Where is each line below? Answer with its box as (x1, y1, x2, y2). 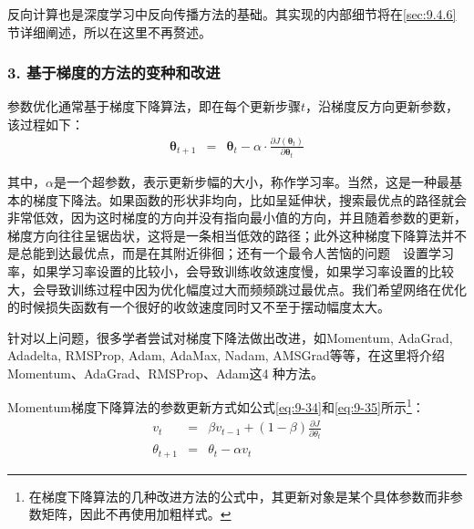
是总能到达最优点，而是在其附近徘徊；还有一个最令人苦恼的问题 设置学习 (7, 244, 454, 263)
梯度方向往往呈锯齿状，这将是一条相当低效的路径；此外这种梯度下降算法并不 (7, 225, 467, 244)
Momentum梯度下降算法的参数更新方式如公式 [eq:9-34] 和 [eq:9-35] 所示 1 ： (7, 395, 425, 417)
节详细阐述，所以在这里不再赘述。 (7, 22, 211, 41)
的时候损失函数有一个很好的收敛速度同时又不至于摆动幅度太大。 (7, 297, 390, 316)
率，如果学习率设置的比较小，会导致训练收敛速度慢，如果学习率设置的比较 (7, 261, 454, 280)
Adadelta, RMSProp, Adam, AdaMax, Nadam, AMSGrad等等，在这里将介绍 (7, 346, 445, 365)
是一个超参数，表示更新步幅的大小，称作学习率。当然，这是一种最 (53, 171, 449, 191)
